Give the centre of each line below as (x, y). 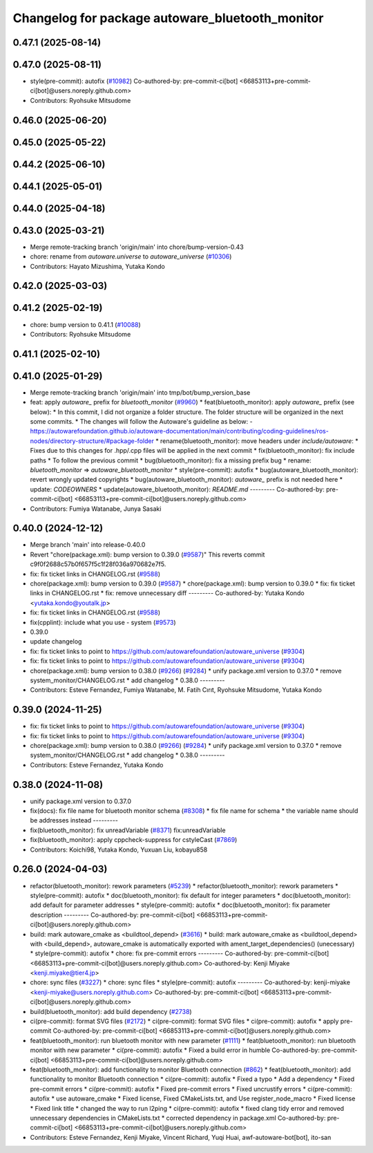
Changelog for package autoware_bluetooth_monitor (168, 18)
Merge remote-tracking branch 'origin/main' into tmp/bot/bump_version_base (140, 392)
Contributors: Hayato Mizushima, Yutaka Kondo (97, 266)
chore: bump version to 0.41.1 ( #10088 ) (85, 324)
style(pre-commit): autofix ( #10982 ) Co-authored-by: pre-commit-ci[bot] (134, 81)
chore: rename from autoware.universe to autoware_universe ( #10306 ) (131, 256)
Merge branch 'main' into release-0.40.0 (88, 545)
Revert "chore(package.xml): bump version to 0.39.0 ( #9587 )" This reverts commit (147, 554)
